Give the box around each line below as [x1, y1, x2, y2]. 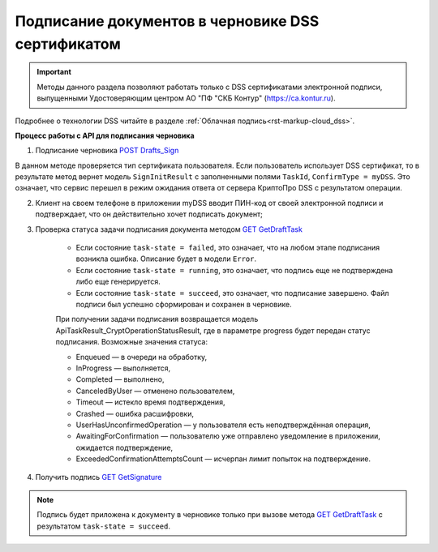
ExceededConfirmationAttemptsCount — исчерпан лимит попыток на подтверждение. [75, 454, 371, 464]
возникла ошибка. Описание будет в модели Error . [75, 254, 257, 263]
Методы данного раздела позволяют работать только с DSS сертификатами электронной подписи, [36, 82, 383, 92]
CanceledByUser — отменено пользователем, [75, 386, 235, 396]
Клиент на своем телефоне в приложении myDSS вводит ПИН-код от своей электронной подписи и [35, 198, 384, 208]
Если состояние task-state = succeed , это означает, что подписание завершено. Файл [75, 288, 389, 297]
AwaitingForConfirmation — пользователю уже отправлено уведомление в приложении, [75, 431, 381, 441]
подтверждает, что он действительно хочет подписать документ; [35, 209, 264, 219]
